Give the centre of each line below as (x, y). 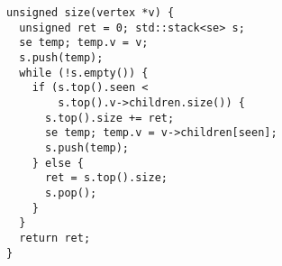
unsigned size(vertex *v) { (91, 13)
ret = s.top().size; (106, 178)
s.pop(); (71, 193)
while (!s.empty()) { (84, 73)
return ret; (55, 238)
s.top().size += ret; (109, 118)
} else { (58, 163)
